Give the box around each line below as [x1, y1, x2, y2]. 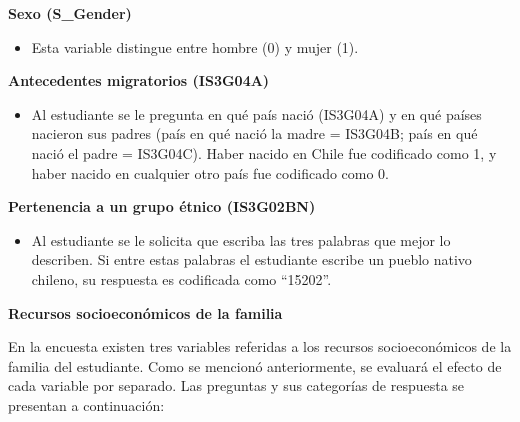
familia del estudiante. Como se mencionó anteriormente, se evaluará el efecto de [8, 355, 502, 376]
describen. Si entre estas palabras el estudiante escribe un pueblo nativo [31, 249, 472, 270]
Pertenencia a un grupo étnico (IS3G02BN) [8, 196, 316, 217]
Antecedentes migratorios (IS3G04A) [8, 70, 270, 91]
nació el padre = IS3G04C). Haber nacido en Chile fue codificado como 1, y [31, 142, 497, 163]
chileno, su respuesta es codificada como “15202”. [31, 268, 332, 289]
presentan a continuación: [8, 394, 165, 415]
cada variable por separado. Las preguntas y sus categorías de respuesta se [8, 375, 465, 396]
